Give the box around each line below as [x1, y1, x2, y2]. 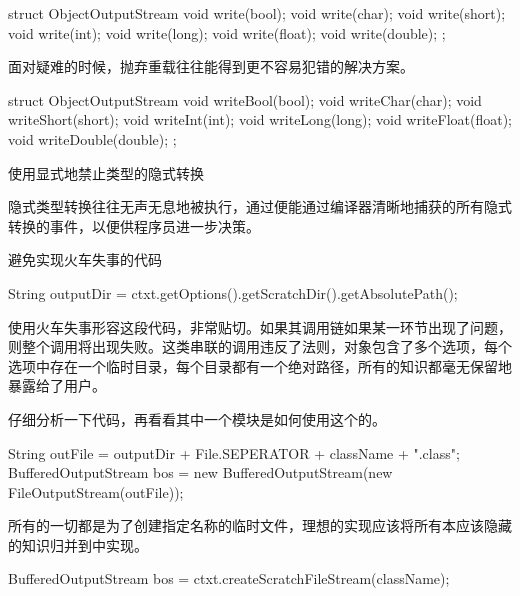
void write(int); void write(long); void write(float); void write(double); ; [8, 22, 446, 43]
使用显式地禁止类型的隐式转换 [8, 162, 204, 183]
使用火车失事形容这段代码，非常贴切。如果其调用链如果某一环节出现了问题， [8, 316, 512, 337]
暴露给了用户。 [8, 375, 106, 396]
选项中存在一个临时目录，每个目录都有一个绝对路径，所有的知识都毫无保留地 [8, 355, 512, 376]
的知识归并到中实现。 [8, 534, 148, 555]
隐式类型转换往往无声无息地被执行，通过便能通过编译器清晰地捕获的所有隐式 [8, 196, 512, 217]
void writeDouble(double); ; [8, 128, 177, 149]
